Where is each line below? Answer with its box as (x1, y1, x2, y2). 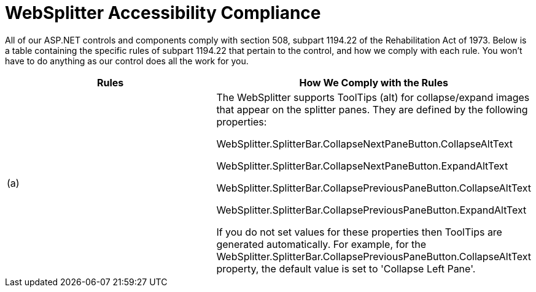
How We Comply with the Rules (299, 76, 448, 89)
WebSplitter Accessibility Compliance (5, 2, 321, 23)
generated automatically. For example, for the (216, 238, 427, 250)
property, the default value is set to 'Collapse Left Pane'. (216, 262, 476, 275)
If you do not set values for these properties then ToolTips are (216, 225, 502, 238)
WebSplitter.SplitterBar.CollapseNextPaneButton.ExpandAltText (216, 159, 508, 172)
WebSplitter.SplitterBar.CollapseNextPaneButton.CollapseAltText (216, 137, 513, 150)
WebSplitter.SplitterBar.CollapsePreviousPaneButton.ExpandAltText (216, 203, 527, 216)
